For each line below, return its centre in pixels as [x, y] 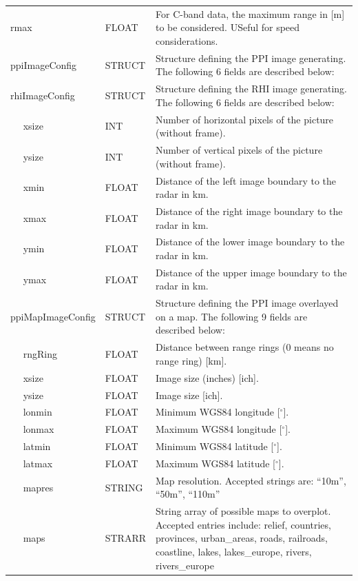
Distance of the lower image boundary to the [250, 242]
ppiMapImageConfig [53, 316]
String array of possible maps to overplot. [243, 511]
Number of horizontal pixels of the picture [245, 119]
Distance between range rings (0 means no [245, 347]
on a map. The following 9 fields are [232, 316]
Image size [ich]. [189, 395]
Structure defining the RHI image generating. [252, 89]
